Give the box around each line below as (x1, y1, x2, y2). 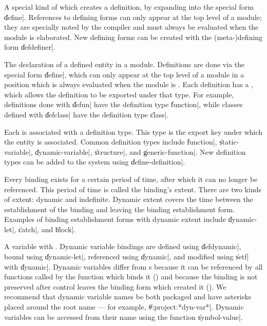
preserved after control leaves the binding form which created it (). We (4, 281, 226, 292)
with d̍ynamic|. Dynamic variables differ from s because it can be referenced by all (4, 261, 263, 272)
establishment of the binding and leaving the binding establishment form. (4, 203, 235, 214)
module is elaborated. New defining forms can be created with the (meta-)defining (4, 31, 263, 42)
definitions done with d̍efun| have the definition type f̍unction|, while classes (4, 99, 243, 110)
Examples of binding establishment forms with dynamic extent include (4, 214, 226, 225)
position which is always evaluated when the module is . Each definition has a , (4, 79, 254, 90)
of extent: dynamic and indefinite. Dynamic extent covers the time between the (4, 194, 253, 205)
